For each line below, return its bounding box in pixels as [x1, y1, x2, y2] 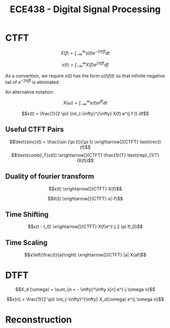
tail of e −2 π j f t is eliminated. [5, 78, 60, 85]
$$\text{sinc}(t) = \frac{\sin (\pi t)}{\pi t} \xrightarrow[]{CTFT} [9, 139, 139, 145]
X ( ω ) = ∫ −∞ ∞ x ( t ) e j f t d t [63, 99, 108, 107]
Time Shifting [5, 210, 49, 219]
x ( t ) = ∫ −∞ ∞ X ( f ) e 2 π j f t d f [61, 61, 109, 69]
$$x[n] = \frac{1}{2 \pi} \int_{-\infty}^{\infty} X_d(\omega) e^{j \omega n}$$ [7, 296, 164, 303]
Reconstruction [5, 314, 72, 325]
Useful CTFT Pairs [5, 125, 64, 134]
